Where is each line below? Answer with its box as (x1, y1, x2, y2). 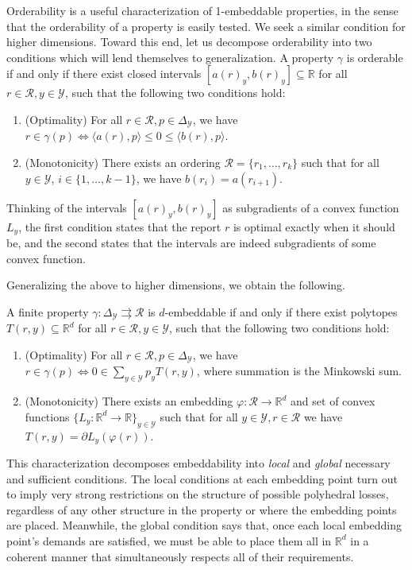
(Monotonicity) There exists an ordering (25, 154, 221, 171)
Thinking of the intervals (6, 199, 127, 215)
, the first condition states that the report (18, 218, 221, 235)
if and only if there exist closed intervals (6, 65, 202, 82)
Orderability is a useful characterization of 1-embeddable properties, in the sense (6, 2, 399, 18)
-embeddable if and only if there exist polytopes (164, 303, 398, 320)
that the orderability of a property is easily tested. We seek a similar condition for (6, 17, 406, 34)
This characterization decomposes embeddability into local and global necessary (6, 454, 391, 471)
